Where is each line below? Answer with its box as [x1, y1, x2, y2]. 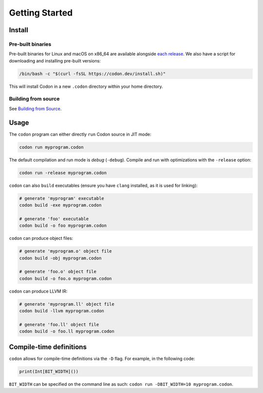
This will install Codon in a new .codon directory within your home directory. [9, 83, 163, 89]
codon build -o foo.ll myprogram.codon [19, 329, 114, 334]
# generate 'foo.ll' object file [19, 322, 99, 327]
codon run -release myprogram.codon [19, 170, 107, 176]
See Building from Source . [9, 105, 62, 112]
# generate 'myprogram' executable [19, 196, 104, 201]
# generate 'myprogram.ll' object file [19, 301, 114, 307]
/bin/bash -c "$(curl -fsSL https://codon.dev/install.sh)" [19, 71, 166, 77]
